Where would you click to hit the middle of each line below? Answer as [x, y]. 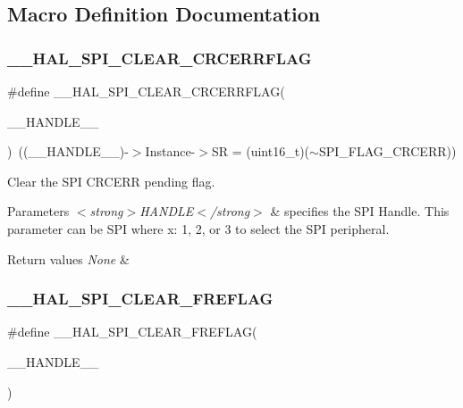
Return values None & [68, 258]
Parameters [38, 211]
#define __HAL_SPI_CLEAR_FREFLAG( [132, 332]
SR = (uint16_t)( [261, 151]
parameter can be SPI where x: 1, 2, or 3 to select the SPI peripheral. [198, 228]
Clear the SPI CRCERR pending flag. [111, 181]
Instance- [170, 151]
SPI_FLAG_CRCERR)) [387, 151]
